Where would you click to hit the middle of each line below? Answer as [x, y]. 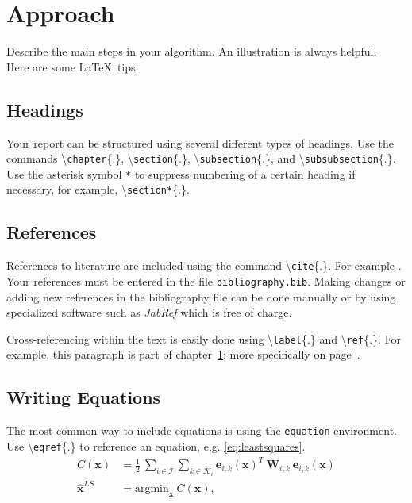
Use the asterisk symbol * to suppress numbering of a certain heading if [181, 173]
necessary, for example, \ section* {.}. [98, 189]
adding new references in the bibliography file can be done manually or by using [201, 296]
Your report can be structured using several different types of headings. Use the [200, 142]
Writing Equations [84, 397]
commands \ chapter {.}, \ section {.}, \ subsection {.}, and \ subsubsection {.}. [201, 158]
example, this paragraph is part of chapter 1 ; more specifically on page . [183, 354]
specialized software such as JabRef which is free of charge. [149, 312]
